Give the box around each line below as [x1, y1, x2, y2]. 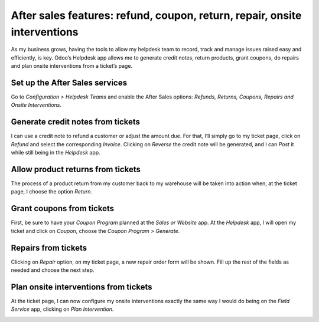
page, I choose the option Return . [11, 188, 93, 195]
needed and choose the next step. [11, 267, 95, 274]
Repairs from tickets [11, 242, 87, 253]
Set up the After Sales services [11, 77, 127, 88]
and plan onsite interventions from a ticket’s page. [11, 63, 133, 70]
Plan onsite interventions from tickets [11, 282, 153, 292]
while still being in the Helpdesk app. [11, 149, 100, 156]
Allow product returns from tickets [11, 164, 141, 174]
